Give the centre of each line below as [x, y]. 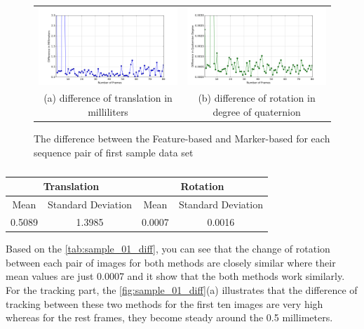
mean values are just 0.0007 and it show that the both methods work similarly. [175, 276]
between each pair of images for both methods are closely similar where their [171, 262]
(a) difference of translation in [108, 98]
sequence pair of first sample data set [114, 152]
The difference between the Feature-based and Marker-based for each [182, 139]
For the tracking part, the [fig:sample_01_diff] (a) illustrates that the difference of [182, 289]
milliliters [108, 112]
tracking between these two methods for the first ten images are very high [164, 303]
